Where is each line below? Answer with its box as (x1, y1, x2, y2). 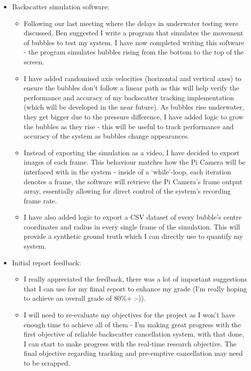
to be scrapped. (24, 358, 70, 368)
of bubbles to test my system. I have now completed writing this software (24, 37, 244, 47)
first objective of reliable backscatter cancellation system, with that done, (24, 329, 244, 339)
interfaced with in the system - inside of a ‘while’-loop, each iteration (24, 166, 231, 176)
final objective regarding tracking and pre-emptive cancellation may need (24, 348, 243, 358)
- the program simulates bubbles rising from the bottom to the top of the (24, 47, 244, 57)
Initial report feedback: (12, 257, 81, 267)
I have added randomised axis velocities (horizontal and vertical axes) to (24, 73, 242, 83)
